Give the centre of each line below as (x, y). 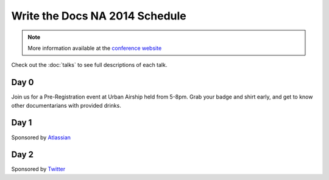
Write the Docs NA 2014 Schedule (99, 16)
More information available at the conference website (95, 48)
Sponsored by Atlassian (41, 137)
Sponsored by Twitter (38, 169)
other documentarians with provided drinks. (66, 105)
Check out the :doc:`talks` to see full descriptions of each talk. (89, 65)
